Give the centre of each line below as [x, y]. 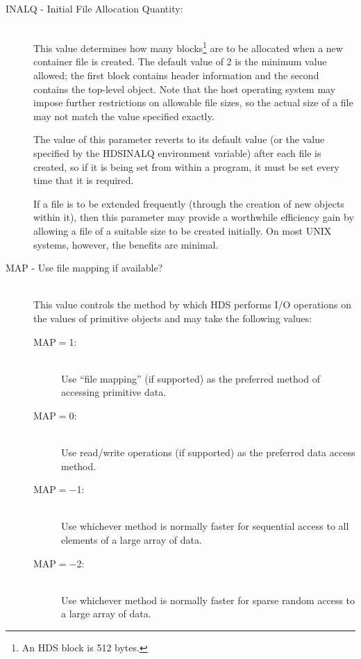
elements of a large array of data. [132, 540]
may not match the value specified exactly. [124, 116]
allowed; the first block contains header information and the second [176, 75]
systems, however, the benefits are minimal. [126, 244]
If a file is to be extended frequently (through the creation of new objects [189, 203]
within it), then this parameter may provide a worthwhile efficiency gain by [194, 217]
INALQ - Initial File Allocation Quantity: [94, 8]
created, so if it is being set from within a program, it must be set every [186, 166]
